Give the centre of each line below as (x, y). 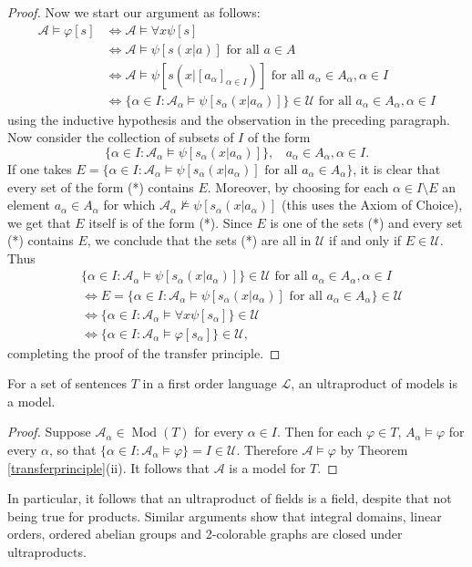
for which (129, 205)
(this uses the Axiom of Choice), (372, 205)
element (29, 205)
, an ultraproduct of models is (374, 383)
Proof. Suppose (49, 432)
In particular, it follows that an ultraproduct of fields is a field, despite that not (230, 498)
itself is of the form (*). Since (170, 222)
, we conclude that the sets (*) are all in (199, 240)
